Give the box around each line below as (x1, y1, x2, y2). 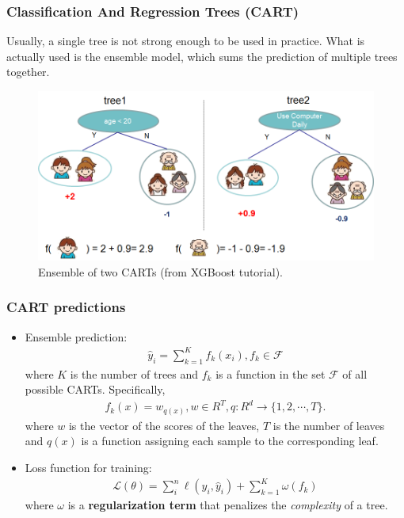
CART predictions (6, 297, 126, 317)
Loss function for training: (25, 459, 152, 476)
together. (6, 63, 50, 80)
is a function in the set (215, 365, 326, 382)
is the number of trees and (70, 365, 199, 382)
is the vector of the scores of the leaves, (68, 417, 260, 433)
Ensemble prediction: (25, 328, 128, 345)
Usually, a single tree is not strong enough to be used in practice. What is (6, 32, 365, 49)
